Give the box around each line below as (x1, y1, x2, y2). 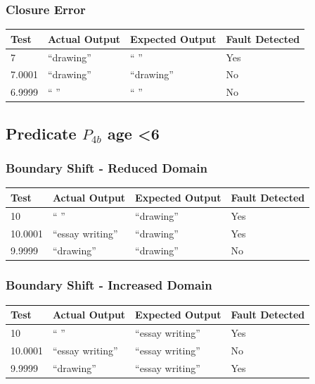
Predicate (6, 122, 77, 144)
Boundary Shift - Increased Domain (6, 276, 212, 294)
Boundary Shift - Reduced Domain (6, 159, 207, 177)
